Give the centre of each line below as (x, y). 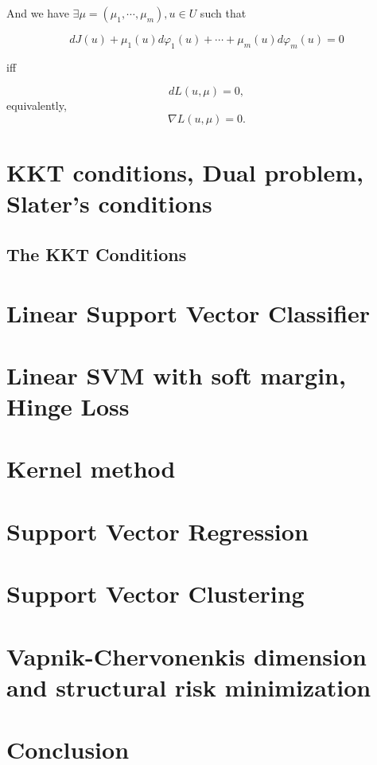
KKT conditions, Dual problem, (185, 172)
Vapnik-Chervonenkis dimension (187, 656)
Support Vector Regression (157, 531)
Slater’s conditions (109, 203)
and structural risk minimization (189, 687)
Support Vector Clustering (155, 593)
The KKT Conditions (97, 254)
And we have (38, 13)
